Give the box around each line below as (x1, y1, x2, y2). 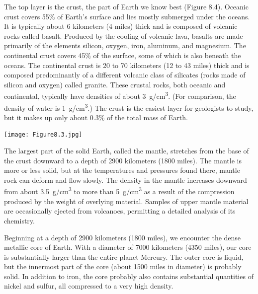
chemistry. (4, 215, 35, 225)
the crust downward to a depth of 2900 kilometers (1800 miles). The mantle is (4, 155, 242, 165)
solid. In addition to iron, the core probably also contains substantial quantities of (4, 271, 254, 281)
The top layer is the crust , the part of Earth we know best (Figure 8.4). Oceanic (4, 1, 249, 11)
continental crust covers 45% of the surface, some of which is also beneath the (4, 50, 241, 60)
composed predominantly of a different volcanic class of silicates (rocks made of (4, 70, 246, 80)
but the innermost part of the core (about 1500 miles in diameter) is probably (4, 261, 242, 272)
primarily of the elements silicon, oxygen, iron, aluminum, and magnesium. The (4, 40, 246, 51)
